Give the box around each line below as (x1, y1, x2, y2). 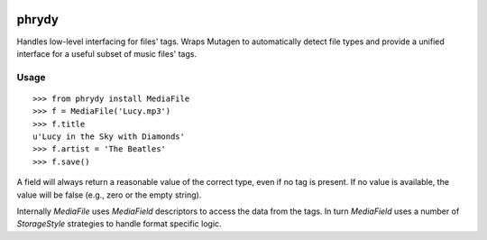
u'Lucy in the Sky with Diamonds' (32, 132, 185, 142)
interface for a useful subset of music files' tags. (16, 48, 198, 59)
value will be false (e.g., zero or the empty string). (16, 189, 202, 200)
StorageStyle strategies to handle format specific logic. (16, 218, 222, 229)
